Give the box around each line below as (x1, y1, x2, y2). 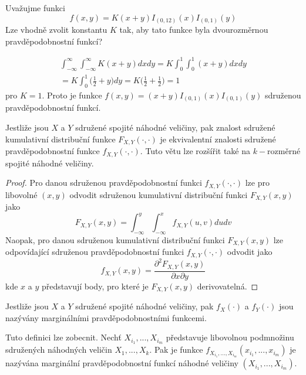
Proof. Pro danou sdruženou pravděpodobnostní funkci (5, 176, 202, 189)
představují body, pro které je (41, 279, 149, 292)
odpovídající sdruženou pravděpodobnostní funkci (5, 246, 184, 258)
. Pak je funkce (149, 343, 203, 356)
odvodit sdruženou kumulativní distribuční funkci (69, 188, 248, 200)
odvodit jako (227, 246, 273, 258)
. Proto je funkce (42, 88, 102, 101)
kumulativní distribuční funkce (5, 132, 116, 145)
